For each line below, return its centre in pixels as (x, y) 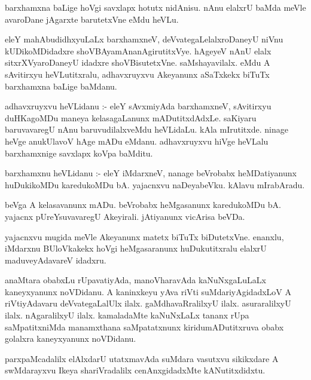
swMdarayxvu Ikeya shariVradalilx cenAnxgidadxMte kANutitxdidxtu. (135, 370)
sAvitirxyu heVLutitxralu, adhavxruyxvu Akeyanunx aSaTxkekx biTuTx (137, 74)
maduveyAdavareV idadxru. (56, 260)
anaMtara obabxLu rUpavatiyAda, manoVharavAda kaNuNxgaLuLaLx (135, 280)
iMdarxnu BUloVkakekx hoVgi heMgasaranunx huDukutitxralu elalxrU (136, 248)
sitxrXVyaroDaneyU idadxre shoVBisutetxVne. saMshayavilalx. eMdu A (138, 62)
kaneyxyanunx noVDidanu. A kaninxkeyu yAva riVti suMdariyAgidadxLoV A (148, 291)
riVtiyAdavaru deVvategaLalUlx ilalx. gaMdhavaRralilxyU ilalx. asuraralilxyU (148, 303)
